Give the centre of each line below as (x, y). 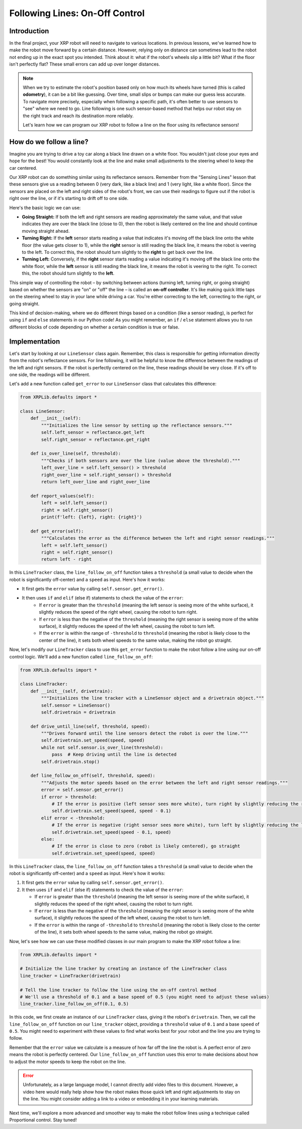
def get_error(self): (57, 531)
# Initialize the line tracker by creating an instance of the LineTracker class (124, 969)
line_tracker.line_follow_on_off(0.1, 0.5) (74, 1004)
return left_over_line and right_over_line (96, 482)
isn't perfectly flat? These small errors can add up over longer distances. (85, 64)
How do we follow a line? (49, 142)
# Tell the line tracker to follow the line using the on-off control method (118, 990)
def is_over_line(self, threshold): (75, 454)
